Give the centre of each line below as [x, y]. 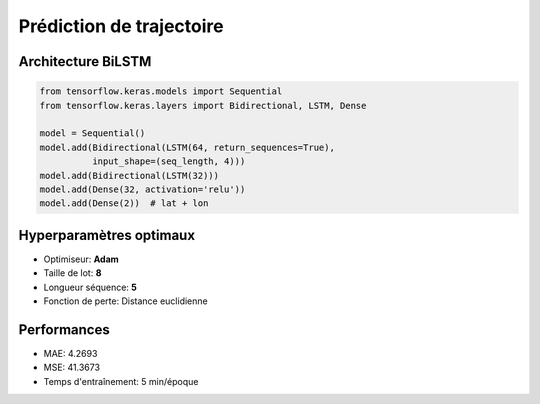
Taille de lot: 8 [72, 273]
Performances [64, 329]
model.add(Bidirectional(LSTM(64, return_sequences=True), [187, 147]
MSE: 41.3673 [71, 367]
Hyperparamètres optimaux [106, 235]
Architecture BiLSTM [85, 61]
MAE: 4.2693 [70, 353]
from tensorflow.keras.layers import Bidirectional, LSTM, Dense [203, 105]
